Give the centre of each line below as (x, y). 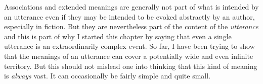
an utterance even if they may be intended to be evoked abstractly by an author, (129, 16)
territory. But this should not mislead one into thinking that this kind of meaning (131, 66)
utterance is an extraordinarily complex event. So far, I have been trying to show (129, 46)
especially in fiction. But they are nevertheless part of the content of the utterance (131, 26)
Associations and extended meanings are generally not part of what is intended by (131, 7)
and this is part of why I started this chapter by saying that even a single (118, 36)
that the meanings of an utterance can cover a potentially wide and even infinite (129, 56)
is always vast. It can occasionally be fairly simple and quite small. (107, 76)
